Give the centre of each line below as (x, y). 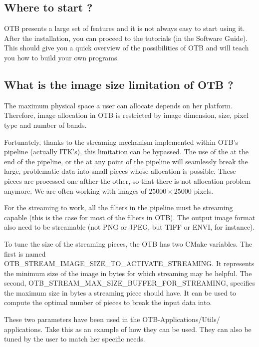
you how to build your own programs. (62, 57)
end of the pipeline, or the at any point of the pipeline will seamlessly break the (126, 161)
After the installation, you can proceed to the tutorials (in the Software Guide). (126, 38)
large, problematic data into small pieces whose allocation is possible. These (120, 171)
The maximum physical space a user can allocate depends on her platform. (119, 105)
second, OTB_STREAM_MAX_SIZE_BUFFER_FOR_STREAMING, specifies (129, 283)
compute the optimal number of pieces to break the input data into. (108, 302)
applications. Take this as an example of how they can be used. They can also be (128, 329)
